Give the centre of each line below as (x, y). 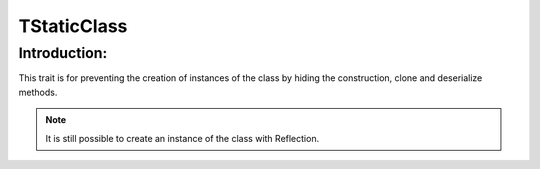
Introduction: (63, 53)
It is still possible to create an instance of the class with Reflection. (182, 138)
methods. (38, 92)
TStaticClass (73, 26)
